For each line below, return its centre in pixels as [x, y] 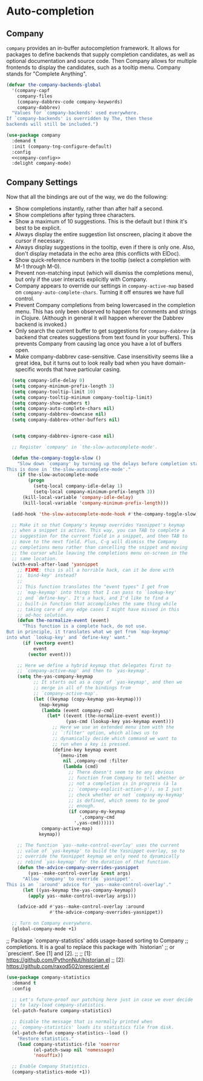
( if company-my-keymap [97, 812]
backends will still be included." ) [52, 124]
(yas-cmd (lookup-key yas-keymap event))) [120, 722]
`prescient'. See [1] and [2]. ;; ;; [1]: [49, 953]
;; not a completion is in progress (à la [123, 783]
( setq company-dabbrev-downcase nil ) [59, 414]
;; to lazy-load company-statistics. [59, 1005]
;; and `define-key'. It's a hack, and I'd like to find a [93, 598]
